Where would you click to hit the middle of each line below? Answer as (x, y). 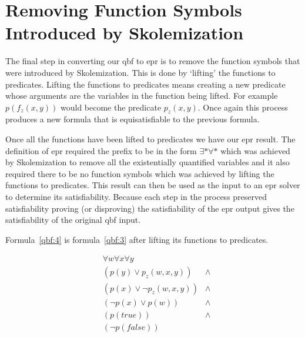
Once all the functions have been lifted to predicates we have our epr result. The (150, 139)
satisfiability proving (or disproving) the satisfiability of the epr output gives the (150, 208)
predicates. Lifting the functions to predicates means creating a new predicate (145, 84)
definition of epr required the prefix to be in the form (101, 150)
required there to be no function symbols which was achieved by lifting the (140, 173)
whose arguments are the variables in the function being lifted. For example (142, 96)
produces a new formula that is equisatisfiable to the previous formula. (133, 119)
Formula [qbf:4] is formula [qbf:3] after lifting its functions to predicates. (137, 239)
